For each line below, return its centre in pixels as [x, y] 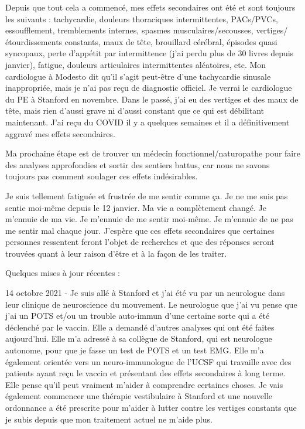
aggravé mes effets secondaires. [60, 133]
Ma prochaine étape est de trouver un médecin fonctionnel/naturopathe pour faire [153, 153]
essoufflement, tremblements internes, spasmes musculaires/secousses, [129, 30]
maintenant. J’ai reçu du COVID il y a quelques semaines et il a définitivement [148, 122]
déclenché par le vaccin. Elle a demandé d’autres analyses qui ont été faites [140, 327]
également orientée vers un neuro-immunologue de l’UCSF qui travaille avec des [148, 361]
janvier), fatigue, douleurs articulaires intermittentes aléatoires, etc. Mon [136, 64]
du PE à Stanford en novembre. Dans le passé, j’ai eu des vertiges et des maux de [152, 99]
